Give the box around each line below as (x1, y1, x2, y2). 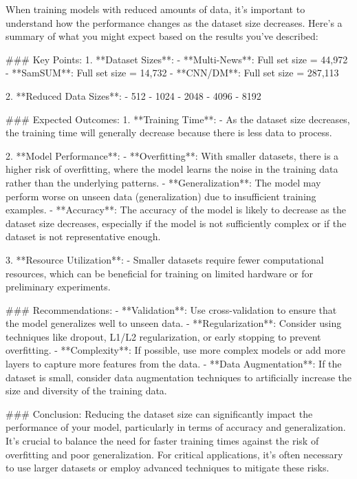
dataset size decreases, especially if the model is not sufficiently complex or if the (6, 215, 347, 230)
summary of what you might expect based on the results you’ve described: (6, 29, 318, 43)
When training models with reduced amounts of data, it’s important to (6, 2, 305, 16)
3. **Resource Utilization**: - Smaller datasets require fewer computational (6, 252, 324, 266)
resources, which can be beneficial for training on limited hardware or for (6, 266, 313, 280)
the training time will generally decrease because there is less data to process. (6, 125, 332, 140)
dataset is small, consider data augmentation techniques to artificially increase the (6, 370, 352, 384)
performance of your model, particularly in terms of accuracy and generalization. (6, 420, 346, 434)
